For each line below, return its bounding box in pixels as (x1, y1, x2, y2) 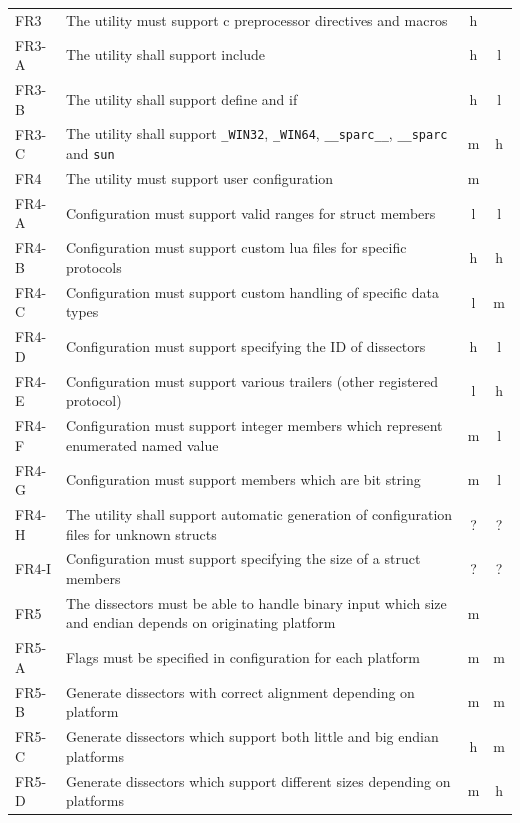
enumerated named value (65, 434, 219, 455)
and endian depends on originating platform (65, 612, 336, 633)
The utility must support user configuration (65, 168, 334, 189)
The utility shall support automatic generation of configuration (65, 503, 453, 524)
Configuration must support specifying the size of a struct (65, 548, 421, 569)
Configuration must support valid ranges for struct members (65, 202, 436, 223)
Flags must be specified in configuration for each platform (65, 647, 421, 668)
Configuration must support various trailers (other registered (65, 370, 439, 391)
